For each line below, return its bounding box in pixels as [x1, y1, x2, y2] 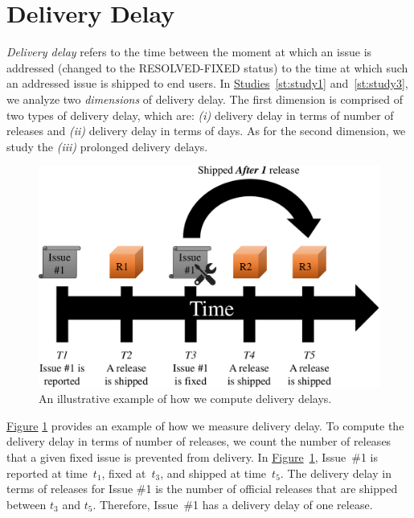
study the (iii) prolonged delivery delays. [6, 138, 208, 154]
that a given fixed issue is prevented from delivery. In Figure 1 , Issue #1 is [6, 449, 379, 465]
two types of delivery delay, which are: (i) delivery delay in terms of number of [6, 106, 394, 123]
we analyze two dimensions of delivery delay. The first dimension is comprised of [6, 90, 404, 107]
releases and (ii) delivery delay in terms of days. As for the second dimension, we [6, 122, 406, 139]
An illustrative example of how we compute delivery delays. [39, 390, 332, 407]
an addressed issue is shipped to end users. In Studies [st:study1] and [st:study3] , [6, 75, 408, 92]
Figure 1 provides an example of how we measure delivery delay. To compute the [6, 417, 404, 434]
